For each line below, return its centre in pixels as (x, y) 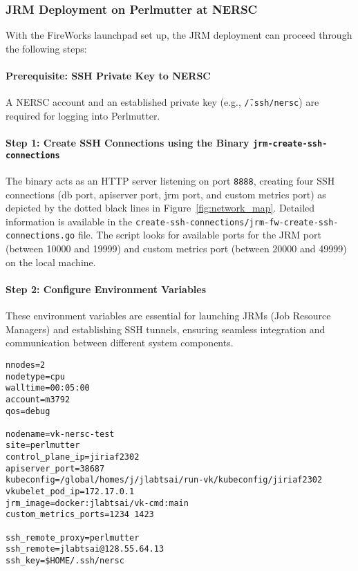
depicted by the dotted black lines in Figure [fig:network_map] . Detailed (160, 208)
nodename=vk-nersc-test (60, 434)
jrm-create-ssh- (290, 144)
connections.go (40, 236)
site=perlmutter (43, 446)
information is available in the (69, 221)
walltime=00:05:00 (48, 388)
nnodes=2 (26, 365)
